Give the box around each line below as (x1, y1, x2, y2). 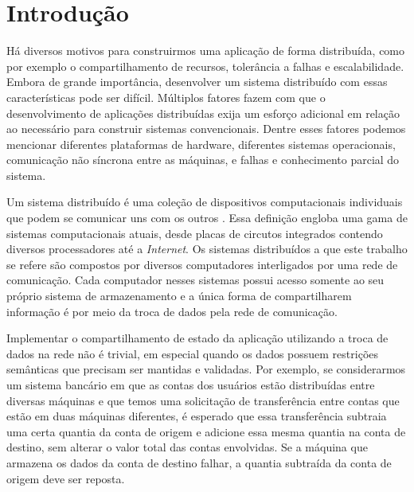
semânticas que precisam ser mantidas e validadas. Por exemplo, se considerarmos (6, 361, 406, 377)
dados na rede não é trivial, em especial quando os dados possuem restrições (6, 345, 379, 361)
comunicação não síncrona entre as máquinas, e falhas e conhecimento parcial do (6, 151, 400, 168)
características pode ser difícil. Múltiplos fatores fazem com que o (6, 88, 326, 105)
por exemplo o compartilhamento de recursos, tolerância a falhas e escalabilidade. (6, 57, 404, 74)
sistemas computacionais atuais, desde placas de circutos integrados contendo (6, 225, 383, 241)
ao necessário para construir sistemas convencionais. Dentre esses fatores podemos (6, 120, 406, 137)
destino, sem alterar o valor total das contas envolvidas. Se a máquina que (6, 439, 368, 455)
